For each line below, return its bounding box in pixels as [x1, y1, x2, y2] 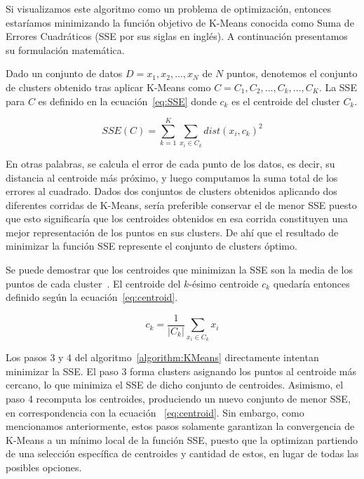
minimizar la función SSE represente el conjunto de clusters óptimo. [6, 238, 297, 253]
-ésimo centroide [189, 276, 259, 290]
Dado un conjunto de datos [6, 66, 123, 81]
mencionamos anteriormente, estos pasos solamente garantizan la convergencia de [6, 419, 355, 433]
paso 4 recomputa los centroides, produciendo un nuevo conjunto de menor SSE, [6, 391, 351, 406]
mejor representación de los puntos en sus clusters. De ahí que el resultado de [6, 224, 339, 239]
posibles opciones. [6, 460, 82, 475]
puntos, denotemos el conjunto [227, 66, 358, 81]
